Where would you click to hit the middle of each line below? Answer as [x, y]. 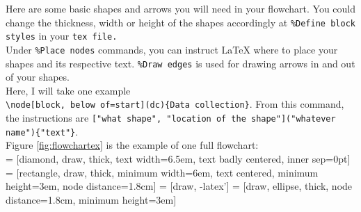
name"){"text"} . [42, 131]
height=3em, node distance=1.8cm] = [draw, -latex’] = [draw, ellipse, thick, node [179, 186]
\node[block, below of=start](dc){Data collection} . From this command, [175, 104]
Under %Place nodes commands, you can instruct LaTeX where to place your [172, 49]
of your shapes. [38, 77]
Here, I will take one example [68, 90]
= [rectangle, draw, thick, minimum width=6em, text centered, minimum [162, 172]
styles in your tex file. [62, 36]
